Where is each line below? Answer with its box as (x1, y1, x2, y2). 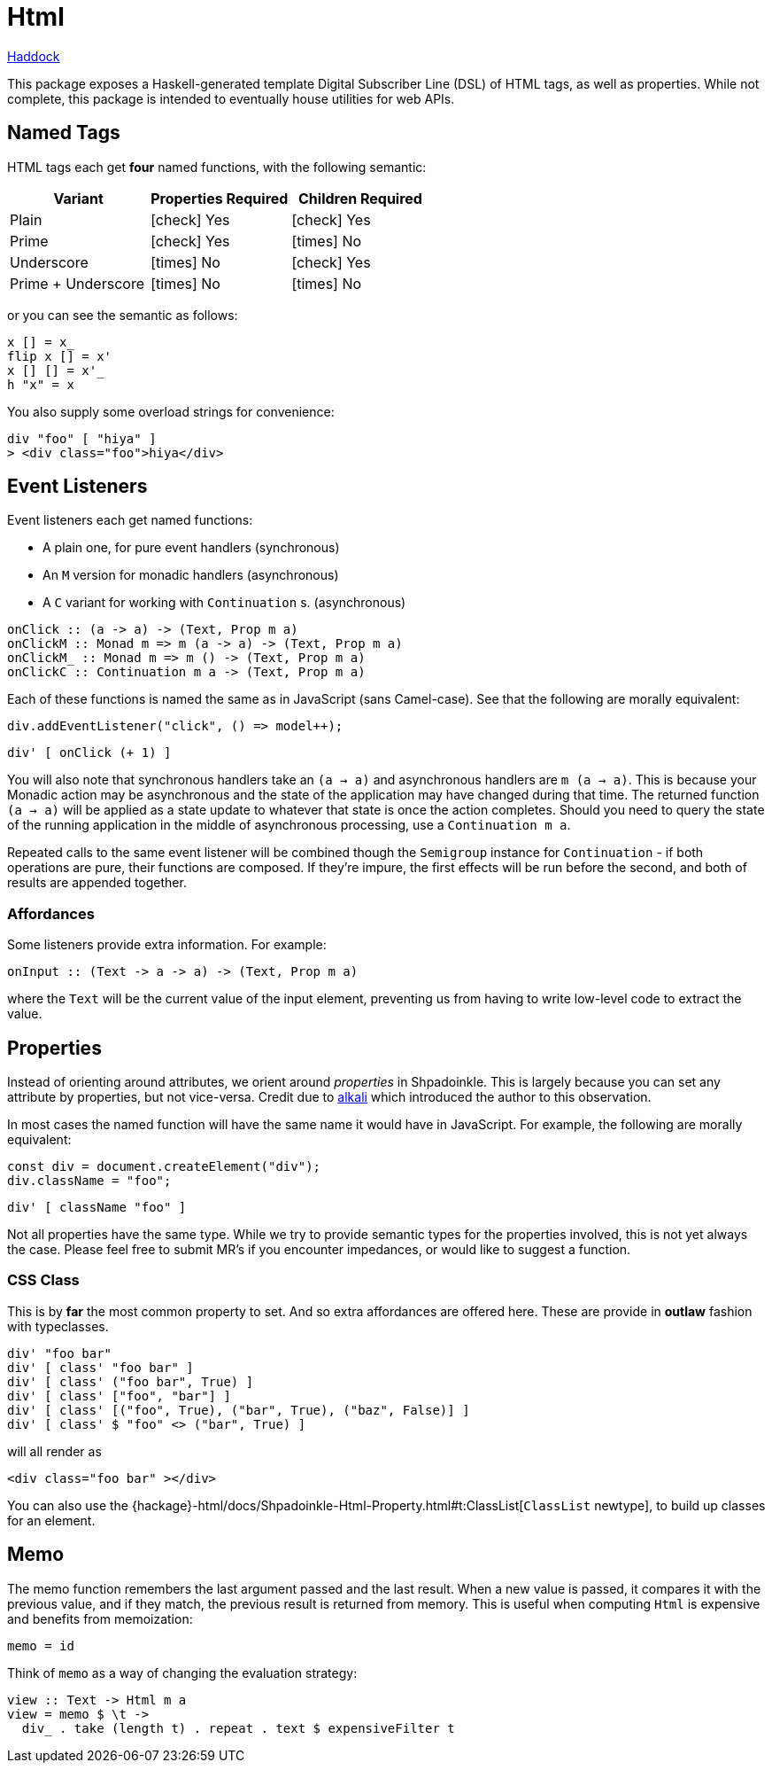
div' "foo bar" (7, 1345, 112, 1361)
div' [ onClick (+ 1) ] (7, 745, 172, 760)
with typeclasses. (7, 1318, 109, 1334)
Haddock (7, 48, 60, 64)
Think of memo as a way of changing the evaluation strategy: (7, 1665, 358, 1680)
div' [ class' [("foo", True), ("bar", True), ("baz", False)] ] (7, 1402, 470, 1417)
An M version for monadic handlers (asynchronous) (42, 567, 339, 583)
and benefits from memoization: (7, 1610, 193, 1626)
